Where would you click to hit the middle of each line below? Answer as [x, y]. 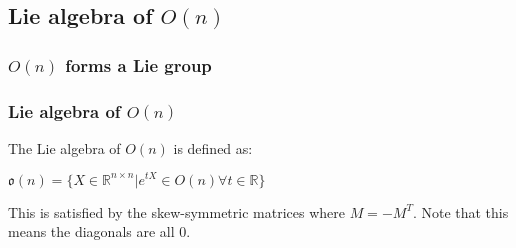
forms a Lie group [138, 64]
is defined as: [213, 147]
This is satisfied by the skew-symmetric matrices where [176, 211]
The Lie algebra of [64, 147]
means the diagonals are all [91, 231]
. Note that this [460, 211]
